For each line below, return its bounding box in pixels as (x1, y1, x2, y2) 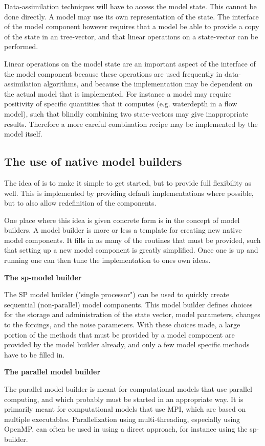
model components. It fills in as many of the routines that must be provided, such (4, 234, 261, 245)
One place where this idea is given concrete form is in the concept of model (4, 214, 240, 225)
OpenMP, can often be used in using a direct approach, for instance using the (4, 423, 248, 434)
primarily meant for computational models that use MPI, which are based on (4, 404, 246, 414)
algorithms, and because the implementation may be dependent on (43, 78, 253, 89)
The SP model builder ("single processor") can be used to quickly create (4, 289, 230, 300)
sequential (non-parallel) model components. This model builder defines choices (4, 299, 253, 309)
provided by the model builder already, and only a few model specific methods (4, 339, 250, 350)
